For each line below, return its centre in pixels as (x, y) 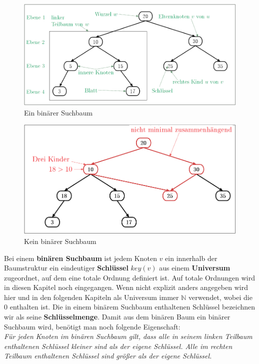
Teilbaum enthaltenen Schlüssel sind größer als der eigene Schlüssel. (108, 356)
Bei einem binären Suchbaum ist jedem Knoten (80, 258)
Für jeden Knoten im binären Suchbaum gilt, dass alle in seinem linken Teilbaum (128, 336)
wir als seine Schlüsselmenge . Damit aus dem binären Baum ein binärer (117, 317)
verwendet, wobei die (220, 297)
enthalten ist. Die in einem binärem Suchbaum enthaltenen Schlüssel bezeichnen (132, 307)
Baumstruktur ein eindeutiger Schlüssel (66, 268)
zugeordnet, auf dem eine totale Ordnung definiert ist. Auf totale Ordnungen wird (129, 277)
